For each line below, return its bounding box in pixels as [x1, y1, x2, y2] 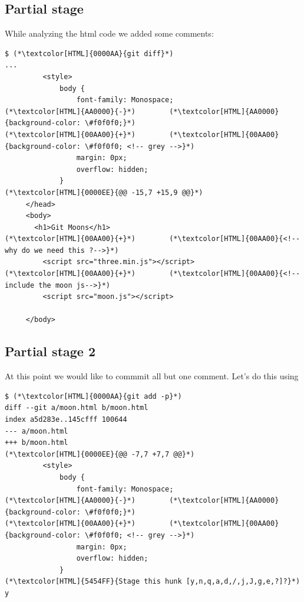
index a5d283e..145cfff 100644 [5, 415, 127, 424]
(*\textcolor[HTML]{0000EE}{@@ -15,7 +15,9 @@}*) [5, 188, 203, 197]
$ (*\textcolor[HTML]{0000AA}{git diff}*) [5, 49, 174, 58]
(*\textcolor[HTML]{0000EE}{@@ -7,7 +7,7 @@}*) [5, 450, 195, 458]
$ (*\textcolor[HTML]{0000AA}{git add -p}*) [5, 392, 182, 401]
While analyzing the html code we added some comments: [5, 27, 214, 40]
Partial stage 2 [5, 342, 96, 360]
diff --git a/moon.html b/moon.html [5, 403, 148, 412]
